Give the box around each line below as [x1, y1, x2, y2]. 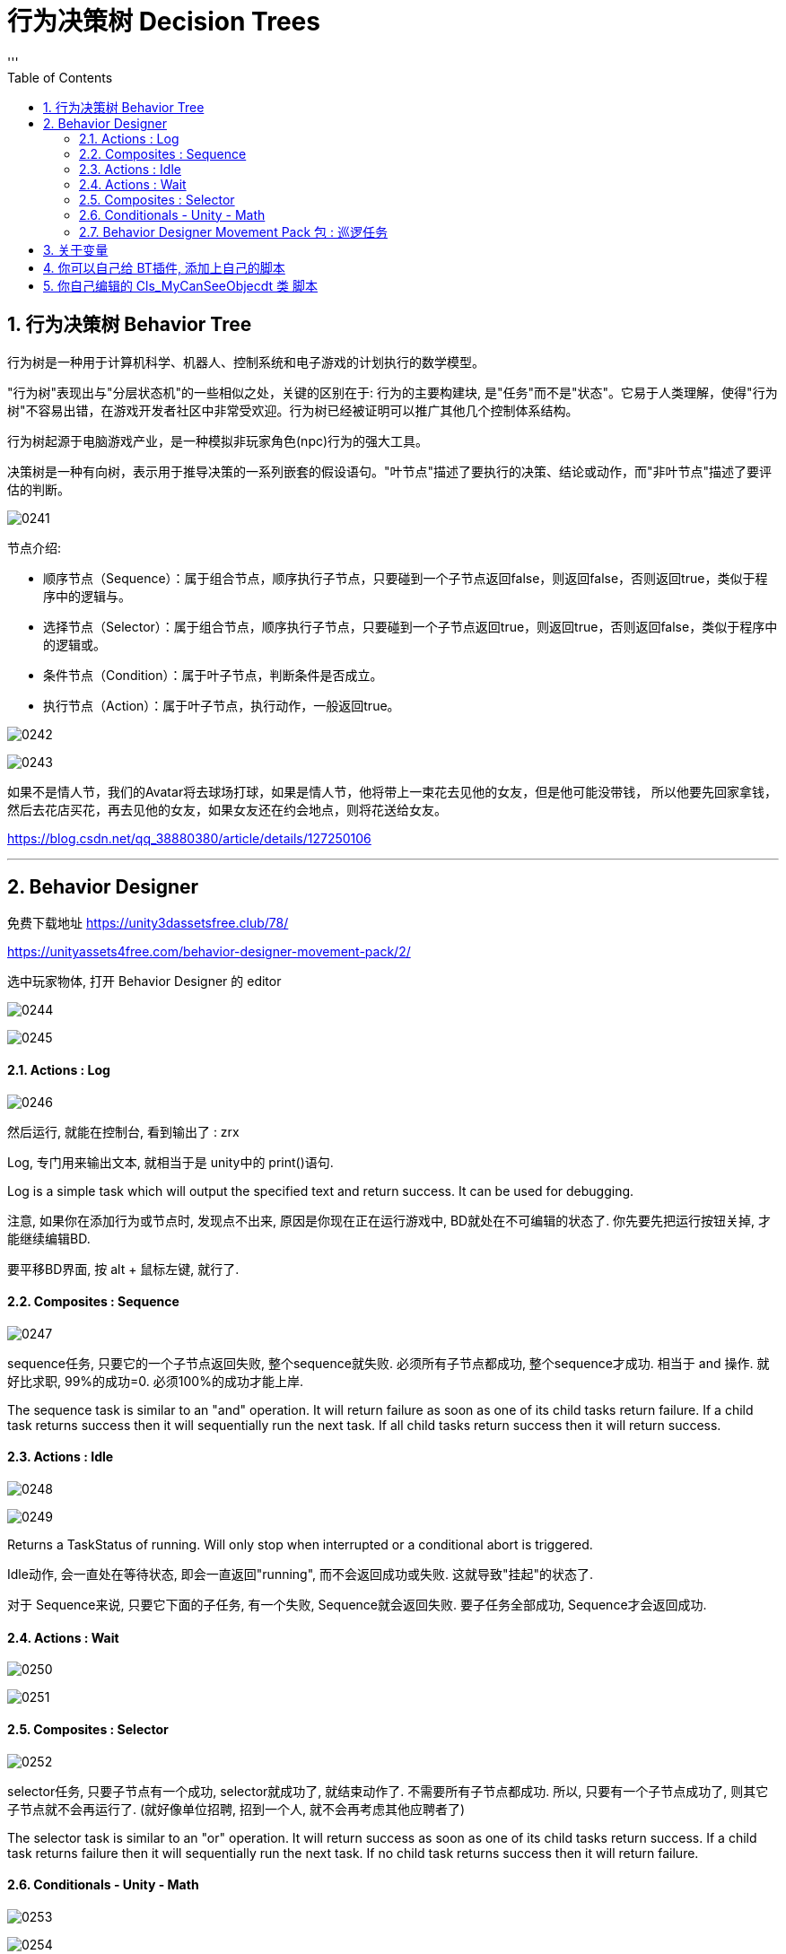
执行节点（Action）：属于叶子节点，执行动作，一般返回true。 [43, 697, 400, 713]
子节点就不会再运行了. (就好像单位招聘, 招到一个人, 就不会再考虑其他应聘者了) [7, 1801, 466, 1817]
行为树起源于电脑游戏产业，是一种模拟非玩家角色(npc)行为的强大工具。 [7, 432, 429, 449]
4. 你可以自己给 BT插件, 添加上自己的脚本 [43, 259, 285, 275]
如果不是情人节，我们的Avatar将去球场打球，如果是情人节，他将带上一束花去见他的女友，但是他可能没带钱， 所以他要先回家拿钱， [7, 783, 778, 799]
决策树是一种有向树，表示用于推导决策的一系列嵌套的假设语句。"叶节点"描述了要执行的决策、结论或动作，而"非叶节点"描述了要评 [7, 463, 773, 479]
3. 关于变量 [43, 241, 109, 257]
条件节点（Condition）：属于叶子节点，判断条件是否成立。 [43, 667, 383, 683]
